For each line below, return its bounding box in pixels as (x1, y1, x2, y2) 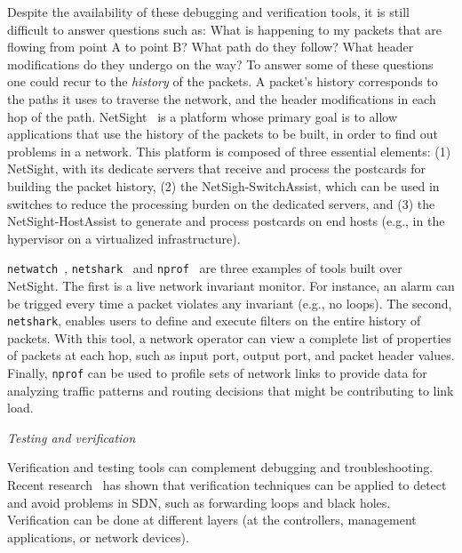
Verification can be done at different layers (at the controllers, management (7, 510, 417, 529)
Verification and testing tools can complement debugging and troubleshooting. (7, 458, 434, 477)
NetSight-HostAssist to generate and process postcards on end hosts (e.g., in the (7, 212, 445, 230)
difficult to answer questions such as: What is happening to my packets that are (7, 20, 442, 38)
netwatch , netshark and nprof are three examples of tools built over (7, 259, 402, 277)
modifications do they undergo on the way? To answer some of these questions (7, 54, 434, 73)
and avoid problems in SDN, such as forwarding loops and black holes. (7, 493, 391, 511)
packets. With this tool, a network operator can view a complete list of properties (7, 328, 451, 347)
